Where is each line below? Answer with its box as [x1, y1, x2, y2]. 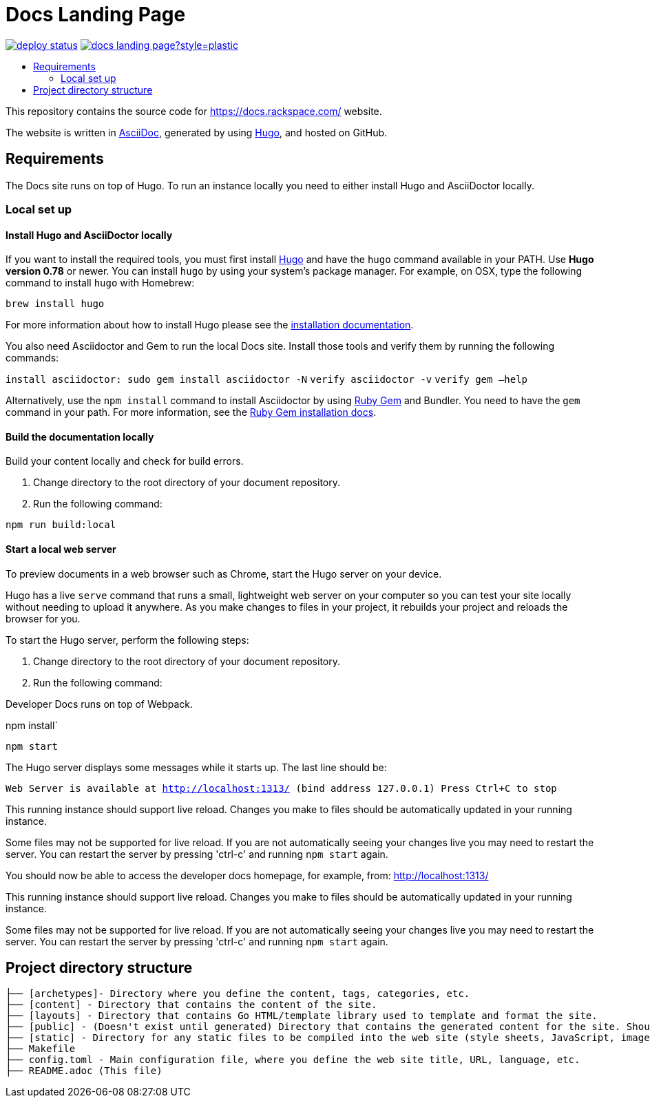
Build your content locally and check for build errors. [6, 455, 244, 468]
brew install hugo [6, 298, 105, 310]
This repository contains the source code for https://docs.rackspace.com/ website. [6, 105, 382, 117]
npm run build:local [6, 519, 116, 531]
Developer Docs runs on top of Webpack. [6, 697, 193, 710]
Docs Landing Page [6, 3, 186, 26]
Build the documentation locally [6, 430, 154, 443]
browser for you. [6, 612, 81, 624]
